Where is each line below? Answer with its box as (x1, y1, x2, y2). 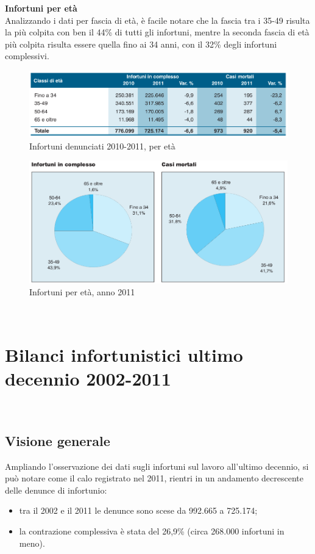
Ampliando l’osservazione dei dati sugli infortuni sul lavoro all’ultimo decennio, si (5, 459, 309, 472)
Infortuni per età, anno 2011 (29, 286, 135, 298)
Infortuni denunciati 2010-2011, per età (29, 139, 175, 152)
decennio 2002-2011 (5, 365, 171, 390)
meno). (19, 536, 45, 549)
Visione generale (5, 431, 110, 450)
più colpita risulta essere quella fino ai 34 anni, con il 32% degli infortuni (5, 37, 277, 50)
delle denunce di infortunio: (5, 483, 107, 496)
